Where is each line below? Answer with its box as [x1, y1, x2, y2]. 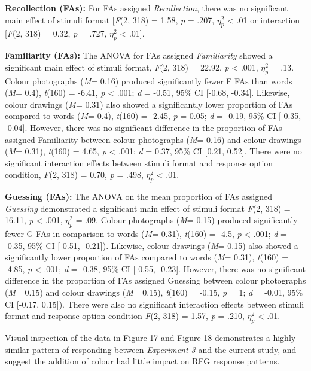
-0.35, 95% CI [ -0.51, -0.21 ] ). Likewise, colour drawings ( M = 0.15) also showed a [5, 239, 298, 251]
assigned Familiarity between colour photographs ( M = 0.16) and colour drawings [5, 133, 301, 145]
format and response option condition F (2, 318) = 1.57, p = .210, [5, 309, 245, 322]
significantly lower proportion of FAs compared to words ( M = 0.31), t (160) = [5, 251, 289, 263]
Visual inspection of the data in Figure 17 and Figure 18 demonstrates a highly [5, 332, 296, 344]
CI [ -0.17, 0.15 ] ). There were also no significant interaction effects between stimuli [5, 297, 304, 310]
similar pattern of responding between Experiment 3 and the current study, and [5, 343, 297, 355]
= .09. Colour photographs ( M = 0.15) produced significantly [75, 214, 298, 226]
